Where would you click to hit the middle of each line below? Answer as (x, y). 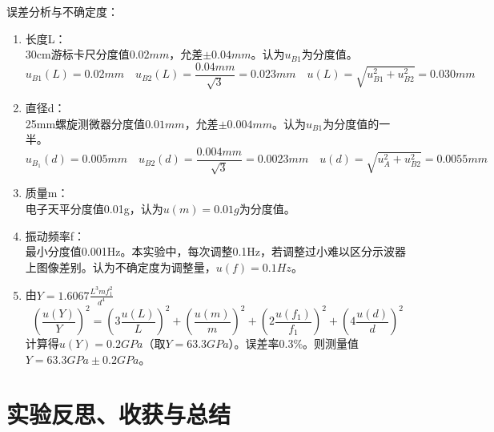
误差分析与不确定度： (62, 11)
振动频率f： (55, 235)
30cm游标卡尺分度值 (77, 54)
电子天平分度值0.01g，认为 (94, 209)
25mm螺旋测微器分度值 (85, 123)
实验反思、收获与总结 (119, 414)
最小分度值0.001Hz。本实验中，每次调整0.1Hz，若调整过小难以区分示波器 (216, 251)
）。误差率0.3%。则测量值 (294, 343)
